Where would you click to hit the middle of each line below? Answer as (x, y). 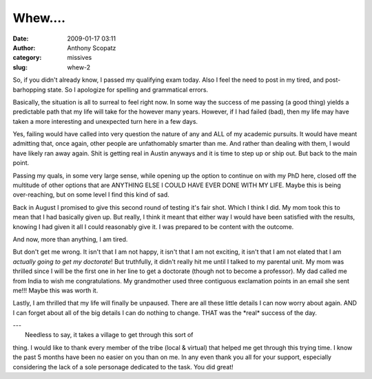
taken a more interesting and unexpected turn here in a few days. (105, 121)
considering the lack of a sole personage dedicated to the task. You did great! (123, 367)
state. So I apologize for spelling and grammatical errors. (128, 89)
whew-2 (79, 67)
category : (27, 58)
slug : (20, 67)
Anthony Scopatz (92, 47)
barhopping (29, 89)
